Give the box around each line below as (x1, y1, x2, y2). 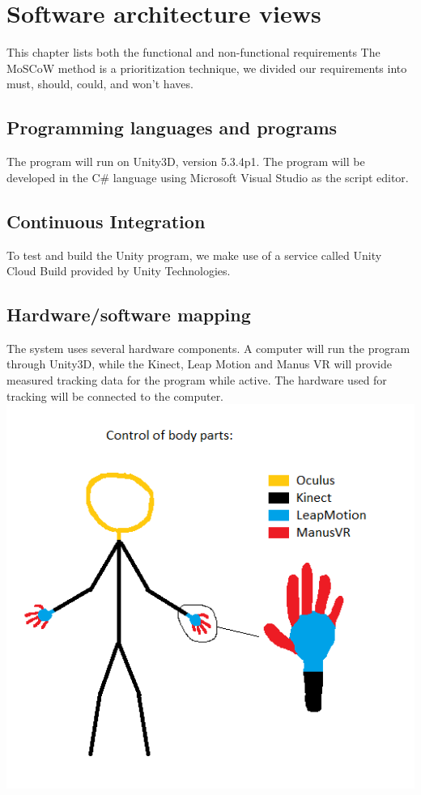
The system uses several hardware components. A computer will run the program (6, 339, 410, 356)
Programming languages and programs (6, 115, 338, 140)
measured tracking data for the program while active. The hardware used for (6, 372, 387, 389)
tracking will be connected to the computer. (6, 387, 224, 404)
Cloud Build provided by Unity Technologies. (6, 262, 231, 279)
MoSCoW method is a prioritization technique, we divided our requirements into (6, 59, 407, 76)
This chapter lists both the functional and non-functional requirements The (6, 44, 381, 61)
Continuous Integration (6, 208, 206, 233)
